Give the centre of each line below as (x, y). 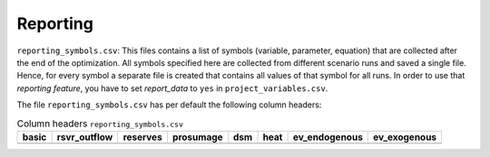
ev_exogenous (405, 137)
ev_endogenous (328, 137)
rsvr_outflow (85, 137)
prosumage (198, 137)
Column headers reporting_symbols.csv (100, 124)
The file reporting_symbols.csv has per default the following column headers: (169, 105)
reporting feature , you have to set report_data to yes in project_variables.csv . (172, 88)
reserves (142, 137)
